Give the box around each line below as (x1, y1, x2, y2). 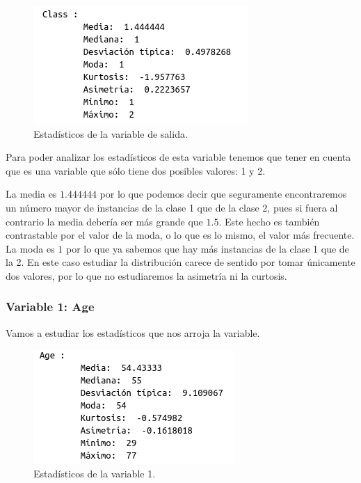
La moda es (6, 241, 55, 255)
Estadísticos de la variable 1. (33, 466, 156, 480)
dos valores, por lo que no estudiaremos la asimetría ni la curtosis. (6, 268, 287, 283)
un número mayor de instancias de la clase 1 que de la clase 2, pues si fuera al (6, 200, 338, 214)
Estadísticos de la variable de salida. (33, 126, 188, 141)
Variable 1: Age (6, 298, 95, 315)
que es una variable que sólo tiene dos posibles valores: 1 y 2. (6, 163, 266, 177)
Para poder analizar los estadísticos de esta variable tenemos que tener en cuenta (6, 150, 351, 164)
